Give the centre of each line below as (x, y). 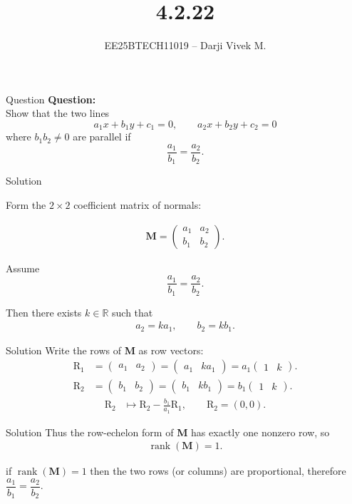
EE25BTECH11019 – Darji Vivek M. (185, 45)
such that (133, 312)
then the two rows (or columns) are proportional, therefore (218, 471)
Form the (26, 205)
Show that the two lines (58, 113)
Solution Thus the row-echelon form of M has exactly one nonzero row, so (168, 432)
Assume (23, 268)
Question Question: (51, 99)
